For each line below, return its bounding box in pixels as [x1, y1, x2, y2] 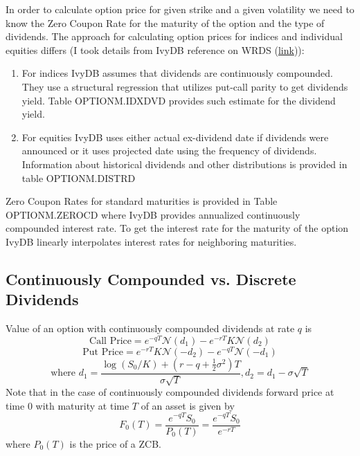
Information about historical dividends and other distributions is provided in [21, 156, 348, 171]
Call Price [89, 336, 132, 346]
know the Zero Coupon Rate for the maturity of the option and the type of [6, 15, 325, 30]
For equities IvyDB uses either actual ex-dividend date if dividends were [21, 129, 329, 144]
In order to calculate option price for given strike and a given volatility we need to [6, 2, 354, 16]
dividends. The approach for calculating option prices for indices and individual [6, 29, 343, 44]
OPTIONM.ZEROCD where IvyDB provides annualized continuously [6, 207, 300, 221]
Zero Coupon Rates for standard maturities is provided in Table [6, 194, 278, 208]
